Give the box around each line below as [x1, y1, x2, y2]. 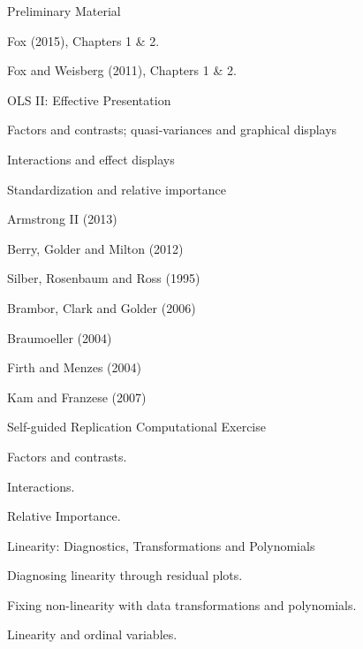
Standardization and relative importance [7, 179, 226, 198]
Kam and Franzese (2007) [7, 387, 147, 406]
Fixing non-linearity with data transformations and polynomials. [7, 595, 357, 614]
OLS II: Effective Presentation [7, 90, 171, 109]
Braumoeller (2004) [7, 328, 112, 347]
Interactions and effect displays [7, 149, 175, 168]
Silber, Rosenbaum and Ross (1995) [7, 269, 200, 287]
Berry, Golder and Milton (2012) [7, 239, 184, 257]
